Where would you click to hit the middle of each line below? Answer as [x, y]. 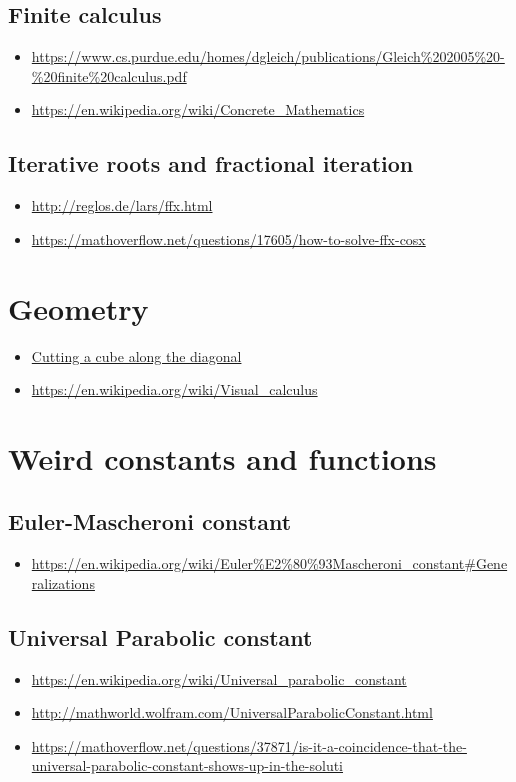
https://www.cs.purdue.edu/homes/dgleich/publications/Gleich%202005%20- [268, 56]
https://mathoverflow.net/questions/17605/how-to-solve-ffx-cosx [228, 238]
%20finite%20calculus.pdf [109, 75]
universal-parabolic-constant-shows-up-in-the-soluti [187, 765]
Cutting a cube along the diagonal [136, 355]
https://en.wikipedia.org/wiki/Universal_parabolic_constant [219, 678]
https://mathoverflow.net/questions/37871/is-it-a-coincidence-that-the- [249, 745]
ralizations [63, 582]
